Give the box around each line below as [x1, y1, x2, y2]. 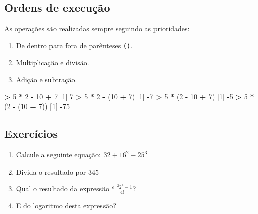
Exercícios [4, 126, 58, 141]
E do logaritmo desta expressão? [16, 200, 116, 211]
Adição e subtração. [16, 74, 77, 85]
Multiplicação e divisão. [16, 57, 89, 68]
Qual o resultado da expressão [16, 183, 110, 194]
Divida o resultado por [16, 166, 86, 177]
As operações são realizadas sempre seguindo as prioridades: [4, 23, 190, 34]
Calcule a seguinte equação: [16, 149, 101, 160]
